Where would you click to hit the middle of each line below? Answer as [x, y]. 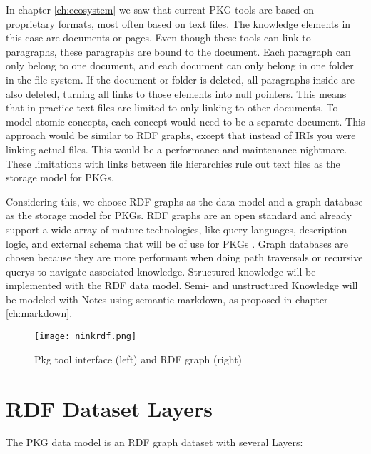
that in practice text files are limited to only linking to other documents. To [172, 107]
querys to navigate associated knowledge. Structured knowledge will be [161, 271]
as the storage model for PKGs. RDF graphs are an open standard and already [179, 215]
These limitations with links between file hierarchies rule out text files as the [173, 163]
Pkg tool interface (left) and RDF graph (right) [138, 359]
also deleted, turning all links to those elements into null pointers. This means [176, 93]
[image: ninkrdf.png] [86, 337]
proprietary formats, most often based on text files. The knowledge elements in [178, 23]
